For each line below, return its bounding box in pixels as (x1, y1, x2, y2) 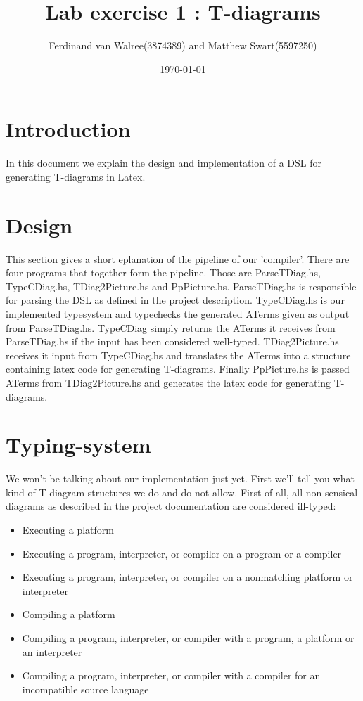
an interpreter (22, 644, 82, 659)
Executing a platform (22, 522, 114, 536)
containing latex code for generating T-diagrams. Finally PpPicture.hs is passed (6, 361, 350, 376)
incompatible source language (22, 681, 149, 696)
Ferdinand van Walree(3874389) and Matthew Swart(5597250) (49, 38, 317, 53)
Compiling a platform (22, 607, 115, 622)
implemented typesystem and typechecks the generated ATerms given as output (6, 306, 350, 321)
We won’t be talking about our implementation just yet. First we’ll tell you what (6, 471, 355, 486)
